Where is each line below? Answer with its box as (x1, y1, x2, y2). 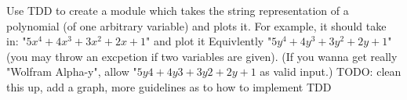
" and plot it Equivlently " (146, 33, 272, 49)
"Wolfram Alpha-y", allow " (6, 63, 137, 80)
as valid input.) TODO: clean (260, 63, 402, 80)
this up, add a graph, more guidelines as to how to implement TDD (6, 78, 332, 95)
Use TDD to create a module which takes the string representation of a (6, 2, 349, 18)
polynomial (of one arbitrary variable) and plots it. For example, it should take (6, 17, 387, 34)
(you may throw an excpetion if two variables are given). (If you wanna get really (6, 48, 398, 64)
